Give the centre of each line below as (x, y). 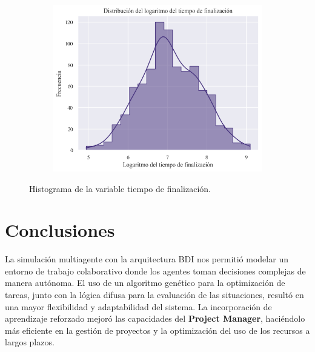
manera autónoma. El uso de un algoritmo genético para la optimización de (145, 283)
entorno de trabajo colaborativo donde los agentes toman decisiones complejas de (155, 271)
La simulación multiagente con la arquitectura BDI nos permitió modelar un (147, 259)
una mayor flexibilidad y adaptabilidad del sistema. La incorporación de (138, 306)
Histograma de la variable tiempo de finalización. (120, 188)
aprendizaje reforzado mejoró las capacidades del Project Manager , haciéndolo (155, 318)
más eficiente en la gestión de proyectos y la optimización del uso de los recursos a (157, 330)
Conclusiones (60, 230)
